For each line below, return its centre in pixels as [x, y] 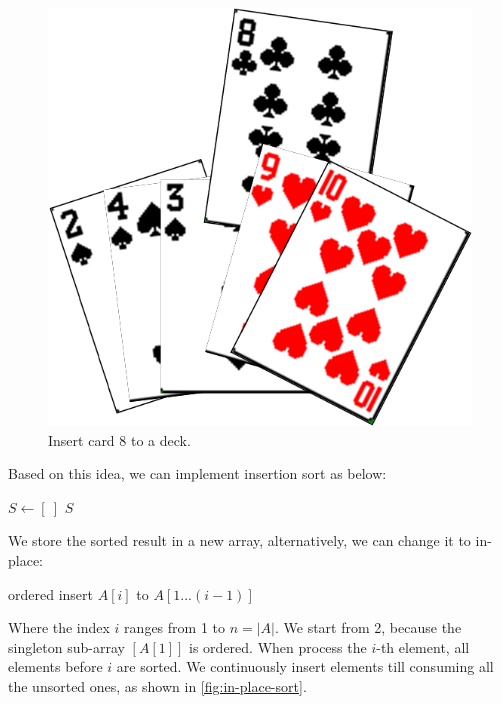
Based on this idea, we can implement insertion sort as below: [197, 473]
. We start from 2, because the [368, 627]
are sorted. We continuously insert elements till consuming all [305, 666]
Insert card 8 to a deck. [119, 439]
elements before [55, 666]
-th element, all [423, 646]
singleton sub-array [66, 646]
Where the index [59, 627]
